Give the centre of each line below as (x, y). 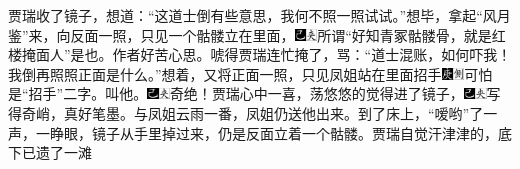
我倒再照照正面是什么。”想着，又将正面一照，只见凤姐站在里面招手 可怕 (250, 73)
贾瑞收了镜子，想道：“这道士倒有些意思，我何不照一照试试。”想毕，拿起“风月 (259, 15)
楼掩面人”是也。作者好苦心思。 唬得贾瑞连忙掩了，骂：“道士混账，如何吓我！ (260, 54)
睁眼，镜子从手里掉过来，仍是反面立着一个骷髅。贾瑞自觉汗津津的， (273, 132)
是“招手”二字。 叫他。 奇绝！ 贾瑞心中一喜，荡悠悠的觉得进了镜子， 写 (254, 93)
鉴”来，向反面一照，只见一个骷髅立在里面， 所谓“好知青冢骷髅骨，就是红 (257, 34)
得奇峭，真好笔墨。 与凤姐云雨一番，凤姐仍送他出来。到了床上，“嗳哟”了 (246, 112)
